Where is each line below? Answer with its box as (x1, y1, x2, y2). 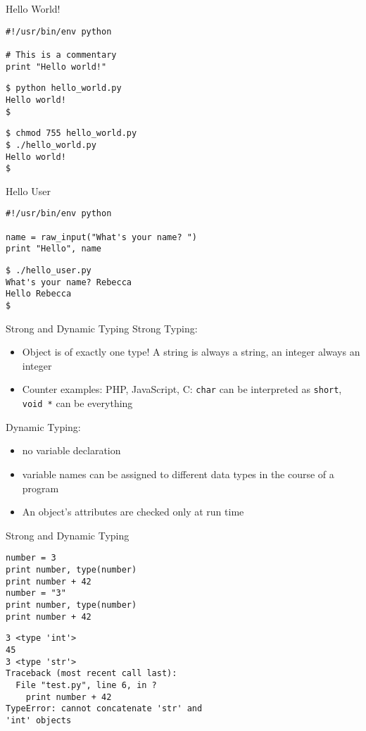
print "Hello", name (6, 244, 102, 254)
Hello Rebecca (6, 289, 72, 299)
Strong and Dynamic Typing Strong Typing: (6, 320, 198, 335)
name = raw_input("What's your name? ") (6, 232, 198, 242)
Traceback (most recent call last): (6, 668, 177, 679)
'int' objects (6, 715, 72, 725)
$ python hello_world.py (6, 83, 122, 94)
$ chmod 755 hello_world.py (6, 128, 137, 139)
